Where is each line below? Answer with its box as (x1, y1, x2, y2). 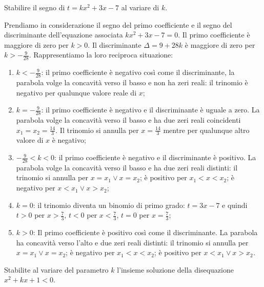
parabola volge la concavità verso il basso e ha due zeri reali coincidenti (16, 114, 241, 125)
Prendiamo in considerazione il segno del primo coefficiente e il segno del (4, 19, 232, 30)
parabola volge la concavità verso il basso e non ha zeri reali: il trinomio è (16, 77, 248, 88)
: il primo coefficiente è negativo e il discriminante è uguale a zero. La (41, 104, 260, 115)
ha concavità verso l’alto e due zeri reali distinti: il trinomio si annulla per (16, 237, 249, 247)
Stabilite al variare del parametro (4, 264, 109, 275)
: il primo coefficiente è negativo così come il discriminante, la (41, 67, 235, 78)
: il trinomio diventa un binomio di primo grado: (33, 199, 185, 210)
